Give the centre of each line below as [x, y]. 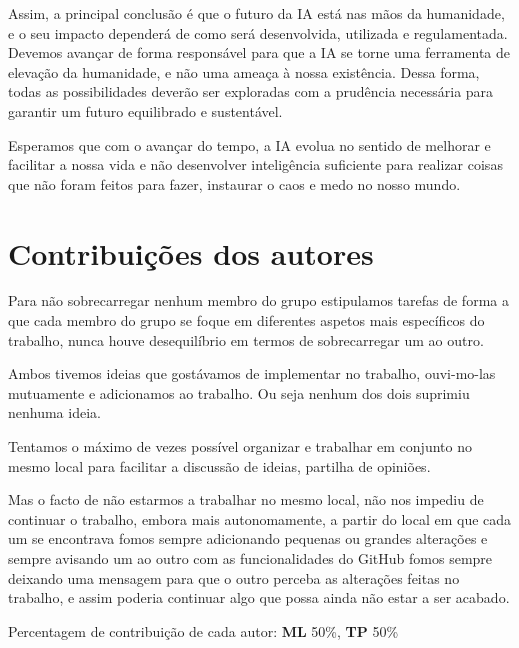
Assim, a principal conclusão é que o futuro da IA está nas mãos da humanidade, [256, 13]
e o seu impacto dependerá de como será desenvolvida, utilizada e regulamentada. [258, 32]
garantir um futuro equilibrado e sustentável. [145, 110]
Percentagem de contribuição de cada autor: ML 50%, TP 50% [203, 630]
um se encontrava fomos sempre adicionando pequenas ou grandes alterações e [248, 538]
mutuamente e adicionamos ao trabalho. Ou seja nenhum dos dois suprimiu [239, 392]
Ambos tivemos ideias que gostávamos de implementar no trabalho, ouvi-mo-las [252, 373]
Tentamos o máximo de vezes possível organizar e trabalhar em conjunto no [240, 446]
